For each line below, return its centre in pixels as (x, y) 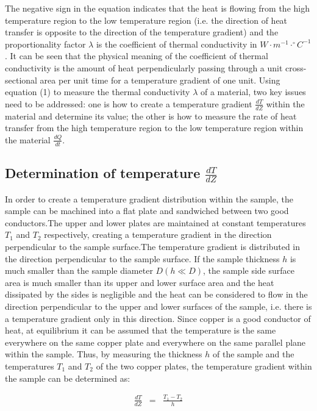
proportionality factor (45, 44)
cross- (296, 67)
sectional (21, 80)
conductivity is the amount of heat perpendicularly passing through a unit (144, 67)
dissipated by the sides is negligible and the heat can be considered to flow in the (156, 294)
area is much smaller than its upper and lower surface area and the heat (140, 282)
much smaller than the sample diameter (79, 270)
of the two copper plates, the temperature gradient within (204, 366)
